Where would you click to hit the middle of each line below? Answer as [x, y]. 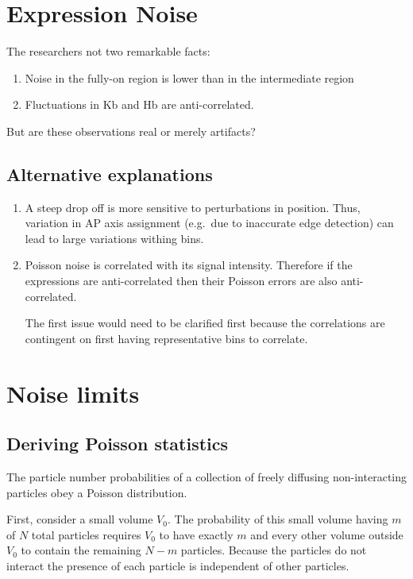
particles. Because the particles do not [274, 550]
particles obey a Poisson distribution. [97, 492]
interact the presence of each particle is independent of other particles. [178, 565]
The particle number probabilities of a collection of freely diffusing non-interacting [206, 477]
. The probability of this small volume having [278, 519]
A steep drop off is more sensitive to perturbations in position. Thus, [193, 207]
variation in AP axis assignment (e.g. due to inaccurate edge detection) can [209, 223]
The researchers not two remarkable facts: [108, 51]
